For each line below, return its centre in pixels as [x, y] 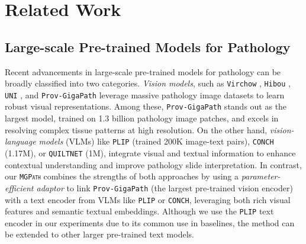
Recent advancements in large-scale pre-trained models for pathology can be [143, 71]
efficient [19, 187]
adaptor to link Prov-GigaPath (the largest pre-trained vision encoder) [165, 187]
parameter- [261, 176]
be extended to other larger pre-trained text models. [99, 234]
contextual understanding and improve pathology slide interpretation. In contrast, [153, 164]
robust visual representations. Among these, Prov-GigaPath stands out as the [146, 106]
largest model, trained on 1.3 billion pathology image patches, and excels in [142, 118]
